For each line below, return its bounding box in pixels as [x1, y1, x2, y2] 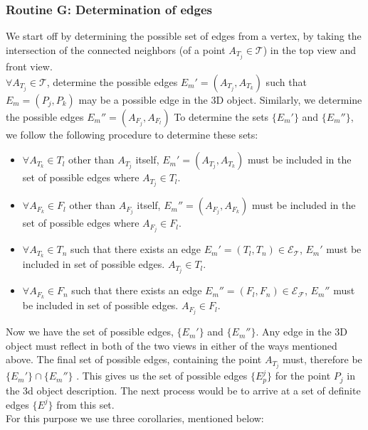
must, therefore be [283, 352, 362, 367]
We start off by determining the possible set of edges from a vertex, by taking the [6, 28, 362, 43]
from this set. [56, 397, 115, 412]
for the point [275, 368, 331, 383]
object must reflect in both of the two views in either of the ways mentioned [6, 338, 337, 353]
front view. [6, 58, 53, 73]
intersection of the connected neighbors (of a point [6, 42, 226, 57]
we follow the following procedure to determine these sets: [6, 127, 258, 141]
